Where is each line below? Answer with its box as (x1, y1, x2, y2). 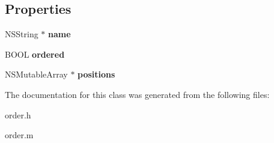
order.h (5, 108, 31, 121)
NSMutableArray (5, 68, 68, 81)
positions (78, 68, 115, 81)
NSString (5, 28, 38, 40)
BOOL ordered (5, 47, 65, 60)
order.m (5, 129, 34, 141)
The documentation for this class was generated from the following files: (5, 88, 270, 100)
